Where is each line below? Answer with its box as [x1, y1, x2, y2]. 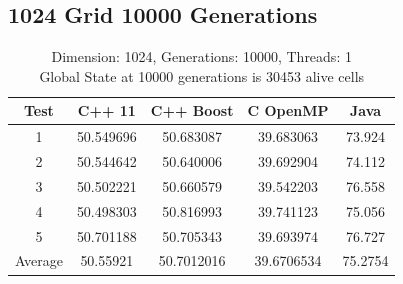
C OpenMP [247, 100, 329, 121]
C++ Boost [150, 100, 234, 121]
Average [15, 250, 63, 271]
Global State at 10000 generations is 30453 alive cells [39, 65, 365, 86]
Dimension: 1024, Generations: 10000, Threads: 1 [51, 46, 352, 67]
